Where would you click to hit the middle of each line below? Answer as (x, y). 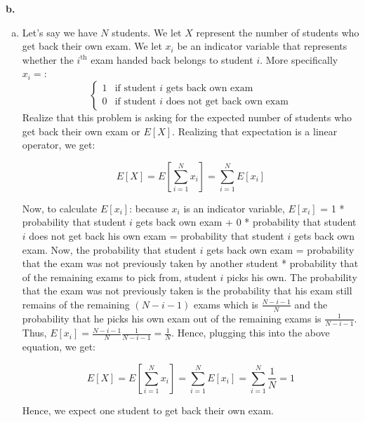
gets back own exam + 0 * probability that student (246, 222)
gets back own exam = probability (280, 249)
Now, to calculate (60, 208)
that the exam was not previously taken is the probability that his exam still (187, 291)
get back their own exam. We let (92, 46)
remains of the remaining (76, 304)
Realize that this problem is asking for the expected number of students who (187, 117)
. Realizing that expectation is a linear (255, 131)
